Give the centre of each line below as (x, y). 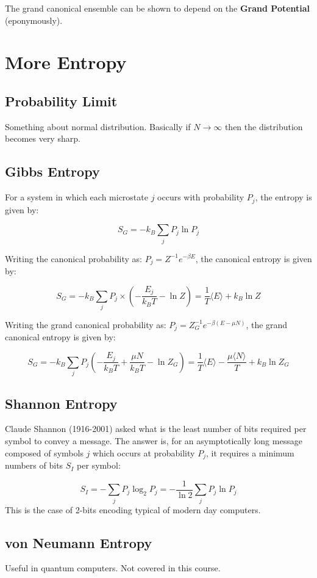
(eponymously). (34, 20)
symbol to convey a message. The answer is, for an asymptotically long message (154, 441)
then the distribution (264, 126)
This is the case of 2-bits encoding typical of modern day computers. (133, 509)
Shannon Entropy (61, 403)
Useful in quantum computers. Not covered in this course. (113, 568)
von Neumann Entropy (79, 542)
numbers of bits (34, 465)
